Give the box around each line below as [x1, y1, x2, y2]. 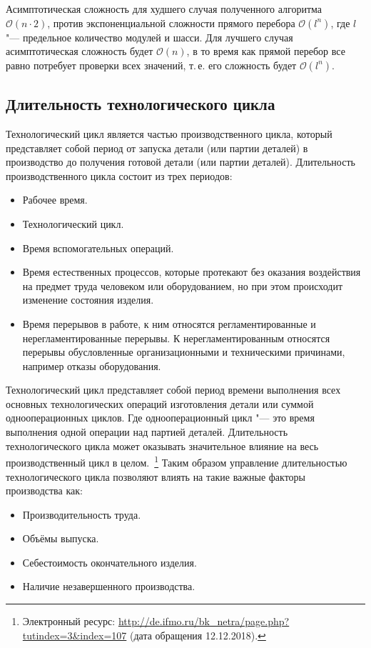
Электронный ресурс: [22, 614, 116, 629]
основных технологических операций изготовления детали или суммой [6, 396, 314, 411]
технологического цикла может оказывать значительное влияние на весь [6, 438, 319, 453]
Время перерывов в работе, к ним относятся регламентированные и [22, 316, 316, 331]
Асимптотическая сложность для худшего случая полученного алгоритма [6, 1, 322, 16]
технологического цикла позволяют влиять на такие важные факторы [6, 469, 305, 484]
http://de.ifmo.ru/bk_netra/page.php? [118, 614, 290, 629]
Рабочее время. [22, 192, 88, 207]
